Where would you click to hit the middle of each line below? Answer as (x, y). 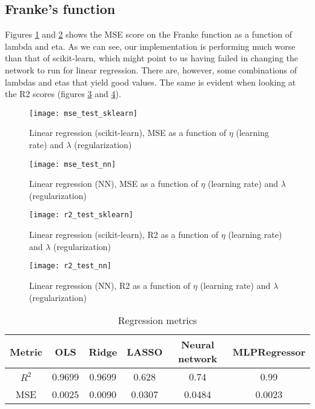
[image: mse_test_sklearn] (83, 113)
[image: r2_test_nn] (71, 266)
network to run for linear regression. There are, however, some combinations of (151, 69)
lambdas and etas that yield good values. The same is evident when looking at (151, 82)
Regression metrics (157, 320)
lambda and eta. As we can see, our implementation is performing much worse (150, 46)
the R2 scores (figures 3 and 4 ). (63, 94)
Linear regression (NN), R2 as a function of (110, 285)
